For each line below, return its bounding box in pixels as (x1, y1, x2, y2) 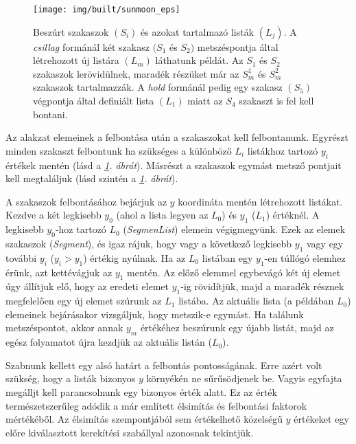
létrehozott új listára (33, 53, 119, 67)
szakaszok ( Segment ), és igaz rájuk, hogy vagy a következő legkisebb (5, 236, 292, 250)
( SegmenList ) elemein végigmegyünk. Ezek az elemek (123, 222, 346, 236)
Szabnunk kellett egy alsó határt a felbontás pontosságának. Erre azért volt (5, 357, 322, 372)
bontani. (33, 107, 68, 121)
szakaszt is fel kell (239, 93, 314, 108)
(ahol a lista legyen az (116, 208, 209, 222)
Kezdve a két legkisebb (5, 208, 102, 222)
